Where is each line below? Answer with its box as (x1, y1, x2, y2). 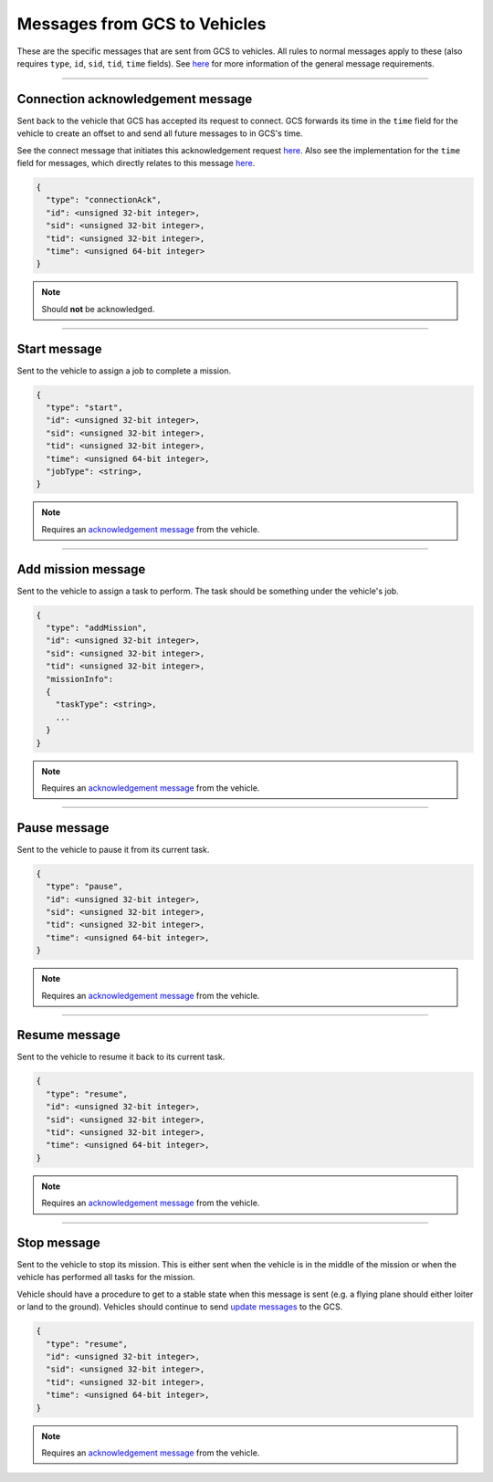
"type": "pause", (46, 881, 123, 892)
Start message (16, 341, 102, 356)
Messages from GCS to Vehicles (16, 14, 267, 34)
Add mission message (16, 562, 146, 577)
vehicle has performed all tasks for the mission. (16, 1272, 195, 1283)
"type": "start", (46, 403, 123, 413)
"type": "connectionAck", (46, 194, 162, 205)
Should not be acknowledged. (41, 303, 155, 314)
